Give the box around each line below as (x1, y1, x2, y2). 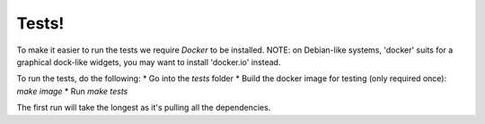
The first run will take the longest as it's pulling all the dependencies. (16, 103, 271, 113)
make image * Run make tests (16, 86, 128, 96)
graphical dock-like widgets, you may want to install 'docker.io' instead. (16, 56, 281, 67)
